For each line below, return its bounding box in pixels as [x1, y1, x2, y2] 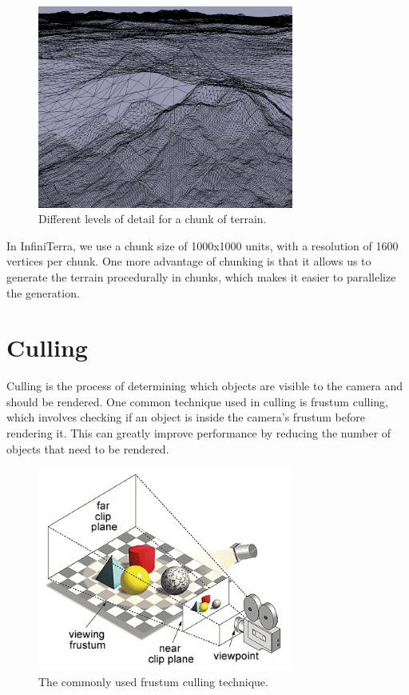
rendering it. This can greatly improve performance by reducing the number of [6, 425, 391, 441]
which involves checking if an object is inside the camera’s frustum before [6, 409, 365, 425]
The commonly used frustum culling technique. [38, 673, 268, 689]
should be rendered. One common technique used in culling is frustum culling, [6, 393, 389, 409]
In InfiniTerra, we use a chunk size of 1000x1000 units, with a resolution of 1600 [6, 237, 399, 254]
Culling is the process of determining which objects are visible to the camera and [6, 377, 403, 394]
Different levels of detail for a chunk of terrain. [38, 210, 267, 227]
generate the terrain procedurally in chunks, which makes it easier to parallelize [6, 268, 396, 285]
